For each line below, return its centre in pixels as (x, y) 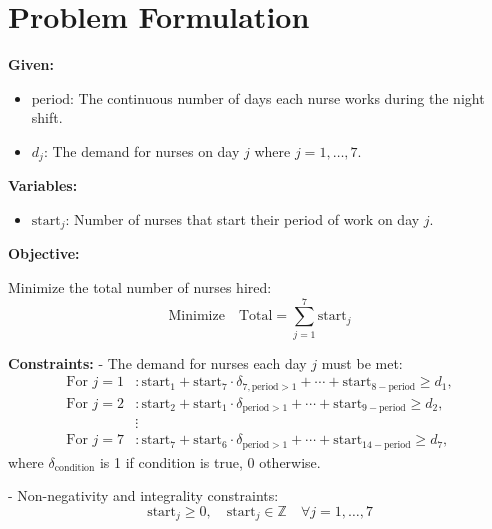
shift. (47, 117)
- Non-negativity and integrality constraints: (143, 495)
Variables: (43, 185)
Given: (31, 64)
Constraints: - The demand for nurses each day (157, 362)
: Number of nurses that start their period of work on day (242, 218)
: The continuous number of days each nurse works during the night (277, 97)
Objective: (44, 253)
